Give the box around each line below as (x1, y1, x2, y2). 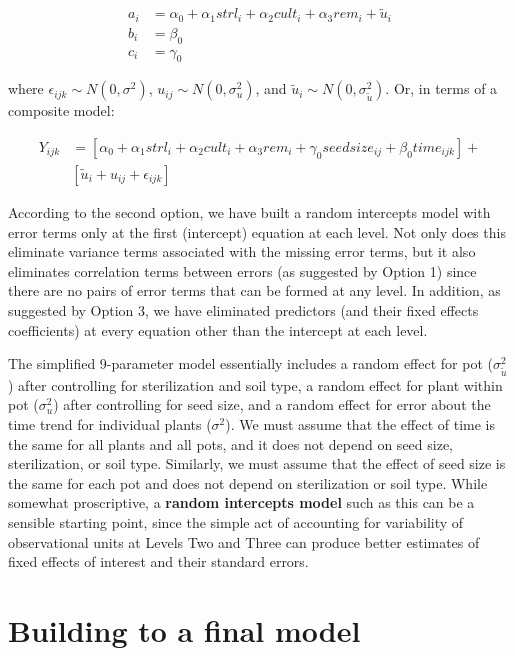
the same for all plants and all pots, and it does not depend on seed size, (8, 433, 453, 454)
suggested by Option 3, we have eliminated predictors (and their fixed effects (8, 299, 479, 320)
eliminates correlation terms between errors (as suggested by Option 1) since (8, 260, 477, 281)
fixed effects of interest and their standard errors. (8, 551, 309, 572)
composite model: (8, 100, 115, 121)
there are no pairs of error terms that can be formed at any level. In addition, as (8, 280, 501, 301)
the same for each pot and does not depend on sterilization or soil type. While (8, 472, 488, 493)
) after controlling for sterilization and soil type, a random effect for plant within (8, 374, 503, 395)
